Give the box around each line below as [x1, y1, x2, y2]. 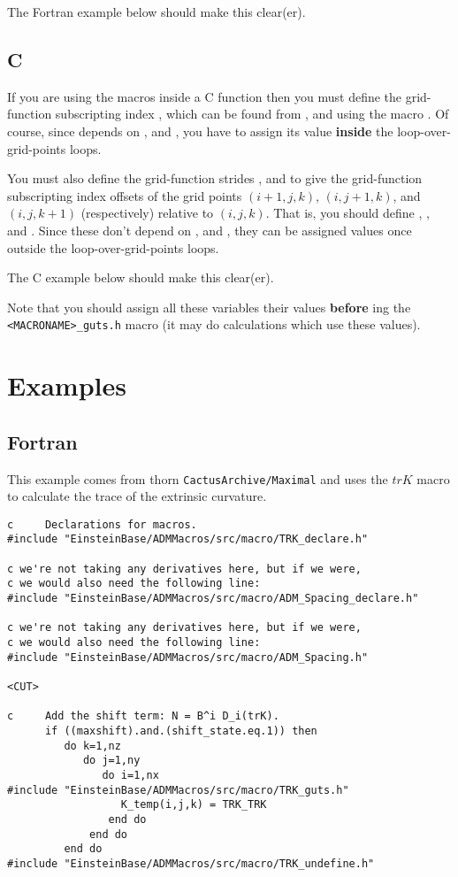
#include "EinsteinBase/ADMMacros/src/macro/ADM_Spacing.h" [7, 650, 369, 664]
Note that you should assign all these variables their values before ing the [7, 297, 411, 316]
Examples [7, 367, 126, 404]
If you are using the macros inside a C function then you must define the [7, 87, 402, 105]
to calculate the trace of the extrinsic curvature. [7, 487, 267, 505]
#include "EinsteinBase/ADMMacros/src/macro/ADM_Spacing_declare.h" [7, 592, 419, 605]
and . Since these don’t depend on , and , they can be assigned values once [7, 220, 412, 239]
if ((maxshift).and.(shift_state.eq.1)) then [44, 725, 317, 737]
